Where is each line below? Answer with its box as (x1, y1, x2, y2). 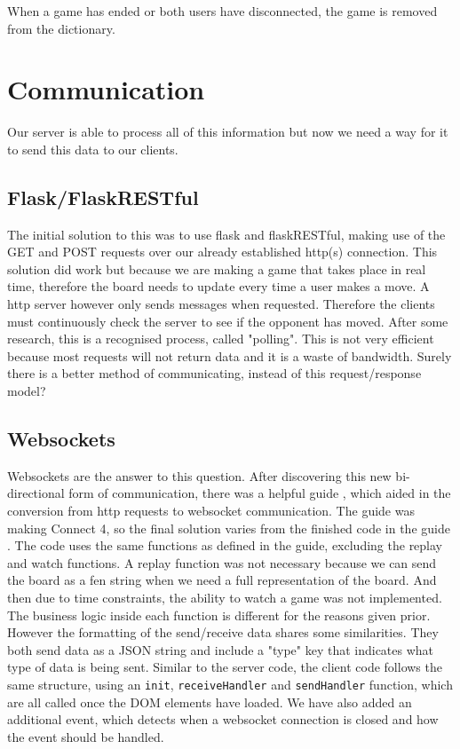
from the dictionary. (7, 19, 115, 37)
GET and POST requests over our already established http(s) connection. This (7, 242, 438, 261)
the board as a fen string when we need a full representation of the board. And (7, 571, 437, 589)
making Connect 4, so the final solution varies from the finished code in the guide (7, 518, 450, 537)
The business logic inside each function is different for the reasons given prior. (7, 605, 431, 624)
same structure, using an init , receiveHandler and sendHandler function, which (7, 674, 453, 693)
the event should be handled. (7, 727, 164, 745)
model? (7, 382, 46, 400)
